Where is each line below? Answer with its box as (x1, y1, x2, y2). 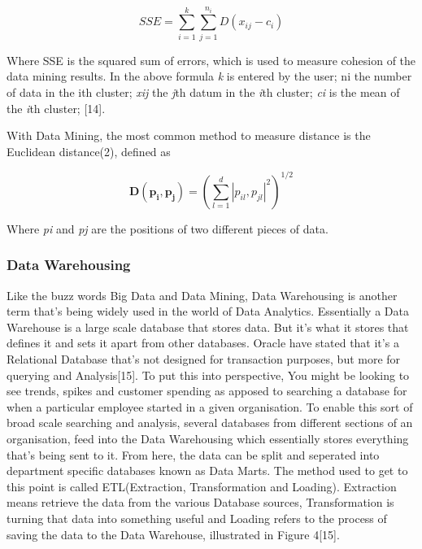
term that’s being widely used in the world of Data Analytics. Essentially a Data (7, 303, 409, 320)
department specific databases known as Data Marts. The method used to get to (7, 462, 408, 479)
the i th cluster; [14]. (7, 99, 106, 116)
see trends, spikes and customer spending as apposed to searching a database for (7, 382, 407, 399)
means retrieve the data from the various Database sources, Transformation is (7, 494, 394, 511)
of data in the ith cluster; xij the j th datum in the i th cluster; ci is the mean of (7, 83, 400, 100)
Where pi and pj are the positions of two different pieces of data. (7, 220, 328, 237)
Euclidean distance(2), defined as (7, 142, 171, 159)
